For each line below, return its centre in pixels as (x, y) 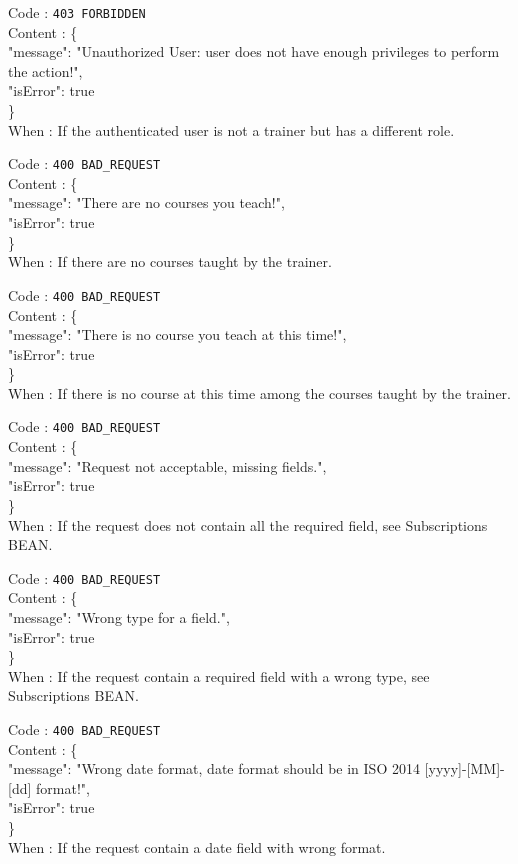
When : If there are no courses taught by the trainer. (170, 261)
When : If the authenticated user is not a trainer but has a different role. (231, 129)
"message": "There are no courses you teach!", (146, 202)
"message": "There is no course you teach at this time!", (177, 334)
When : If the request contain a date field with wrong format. (197, 846)
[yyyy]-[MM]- (464, 768)
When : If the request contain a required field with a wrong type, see (219, 675)
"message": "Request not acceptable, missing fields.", (167, 465)
